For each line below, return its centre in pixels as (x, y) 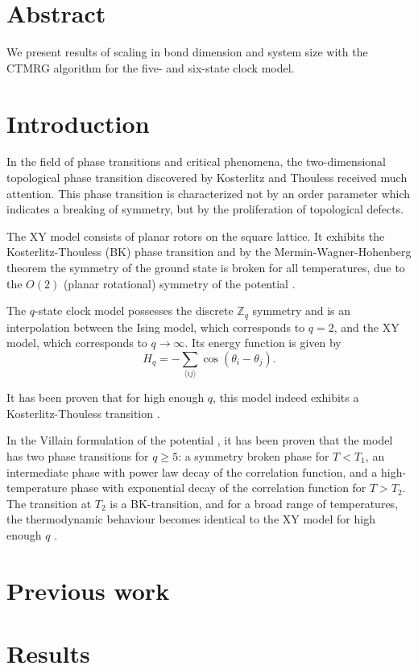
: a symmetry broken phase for (254, 455)
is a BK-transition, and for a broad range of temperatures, (254, 503)
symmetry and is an (302, 310)
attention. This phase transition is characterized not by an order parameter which (209, 193)
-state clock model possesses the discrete (134, 310)
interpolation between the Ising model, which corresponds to (156, 327)
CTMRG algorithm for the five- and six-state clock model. (151, 67)
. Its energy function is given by (263, 343)
